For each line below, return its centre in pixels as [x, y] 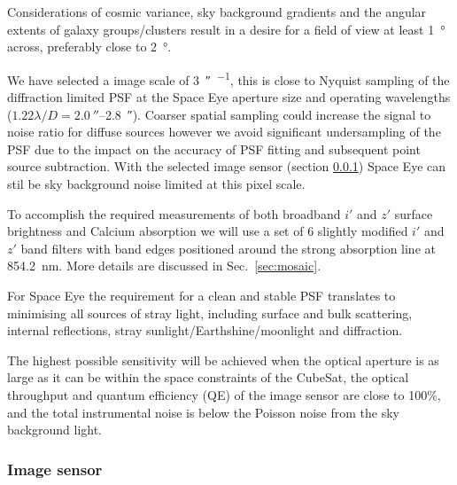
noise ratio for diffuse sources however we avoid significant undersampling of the [224, 132]
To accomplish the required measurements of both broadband [174, 213]
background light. [55, 430]
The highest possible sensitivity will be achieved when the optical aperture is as [223, 360]
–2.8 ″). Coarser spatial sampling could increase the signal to [265, 114]
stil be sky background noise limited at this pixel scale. [156, 184]
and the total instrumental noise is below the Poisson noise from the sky [203, 412]
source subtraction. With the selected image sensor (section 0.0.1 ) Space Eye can [227, 166]
